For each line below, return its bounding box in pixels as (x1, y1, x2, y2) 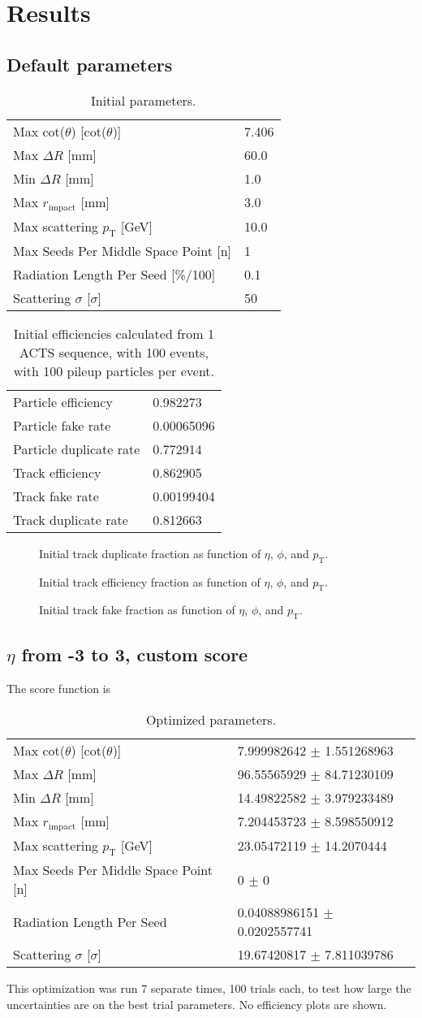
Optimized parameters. (145, 709, 277, 729)
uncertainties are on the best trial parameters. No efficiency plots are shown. (6, 995, 387, 1012)
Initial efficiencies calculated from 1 (13, 323, 214, 343)
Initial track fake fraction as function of (39, 601, 235, 618)
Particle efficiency (13, 392, 113, 411)
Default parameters (6, 51, 173, 76)
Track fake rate (13, 486, 99, 505)
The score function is (6, 680, 111, 697)
